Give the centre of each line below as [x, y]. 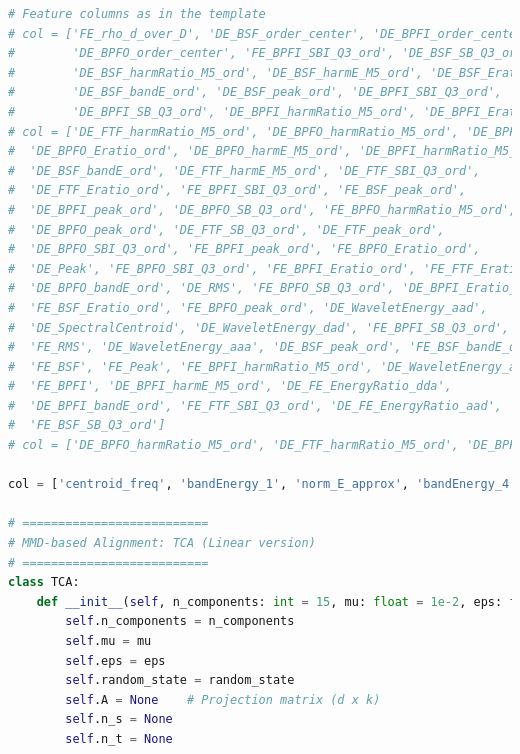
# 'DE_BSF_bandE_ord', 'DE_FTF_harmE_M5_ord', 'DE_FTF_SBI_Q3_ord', [244, 170]
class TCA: [44, 582]
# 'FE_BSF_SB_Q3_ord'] [87, 425]
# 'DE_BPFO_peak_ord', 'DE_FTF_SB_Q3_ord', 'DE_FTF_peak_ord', [226, 229]
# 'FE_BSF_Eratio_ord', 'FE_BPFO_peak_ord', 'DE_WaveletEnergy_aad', [248, 307]
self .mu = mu [108, 641]
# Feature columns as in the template [137, 14]
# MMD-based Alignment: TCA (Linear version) [162, 543]
